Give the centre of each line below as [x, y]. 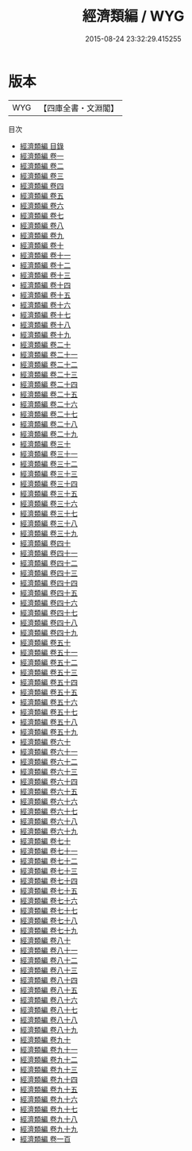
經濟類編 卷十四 [45, 285]
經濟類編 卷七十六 [48, 900]
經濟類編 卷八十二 [48, 960]
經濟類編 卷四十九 [48, 632]
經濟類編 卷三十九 [48, 533]
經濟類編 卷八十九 [48, 1029]
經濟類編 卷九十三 [48, 1069]
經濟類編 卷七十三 [48, 871]
